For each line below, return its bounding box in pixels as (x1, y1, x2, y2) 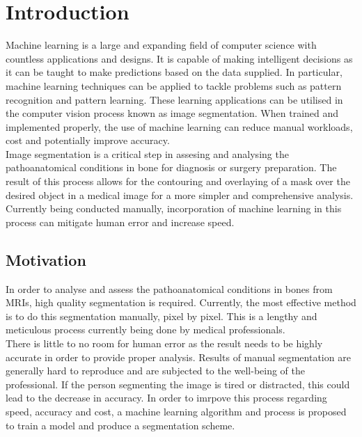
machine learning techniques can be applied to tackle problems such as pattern (6, 78, 342, 93)
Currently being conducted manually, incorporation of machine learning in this (6, 201, 342, 216)
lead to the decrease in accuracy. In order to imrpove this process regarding (6, 390, 327, 405)
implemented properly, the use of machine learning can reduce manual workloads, (6, 119, 353, 134)
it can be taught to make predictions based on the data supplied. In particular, (6, 65, 343, 79)
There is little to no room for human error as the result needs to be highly (6, 336, 323, 351)
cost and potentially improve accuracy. (6, 133, 170, 148)
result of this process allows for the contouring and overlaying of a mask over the (6, 174, 350, 189)
